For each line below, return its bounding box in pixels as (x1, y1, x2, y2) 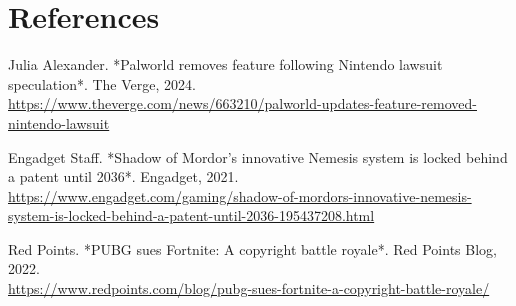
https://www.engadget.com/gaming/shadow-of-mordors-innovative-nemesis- (8, 185, 472, 206)
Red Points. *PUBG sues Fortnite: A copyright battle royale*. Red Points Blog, (8, 238, 497, 259)
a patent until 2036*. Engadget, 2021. (8, 166, 239, 187)
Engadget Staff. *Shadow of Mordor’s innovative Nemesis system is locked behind (8, 146, 508, 167)
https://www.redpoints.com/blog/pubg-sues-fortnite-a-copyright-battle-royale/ (8, 278, 490, 299)
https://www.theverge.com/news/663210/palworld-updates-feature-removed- (8, 93, 477, 114)
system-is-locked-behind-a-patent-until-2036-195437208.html (8, 205, 375, 226)
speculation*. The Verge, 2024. (8, 73, 196, 94)
